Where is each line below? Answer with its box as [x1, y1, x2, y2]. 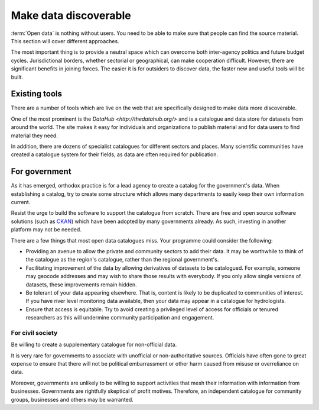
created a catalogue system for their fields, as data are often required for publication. [11, 151, 219, 158]
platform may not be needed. [11, 226, 82, 233]
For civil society [11, 328, 58, 337]
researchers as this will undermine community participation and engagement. [25, 314, 214, 321]
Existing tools [11, 89, 62, 99]
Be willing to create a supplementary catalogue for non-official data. [11, 341, 177, 348]
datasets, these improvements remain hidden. [25, 281, 137, 288]
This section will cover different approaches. [11, 37, 119, 44]
